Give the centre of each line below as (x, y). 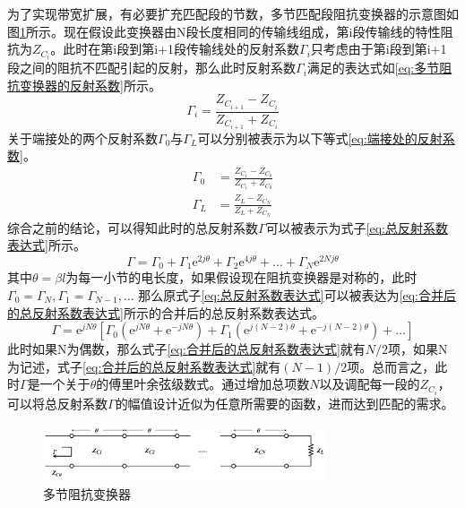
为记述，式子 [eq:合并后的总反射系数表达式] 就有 (144, 366)
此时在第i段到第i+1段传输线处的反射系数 (181, 49)
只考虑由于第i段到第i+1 (379, 49)
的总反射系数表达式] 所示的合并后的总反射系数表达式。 (166, 312)
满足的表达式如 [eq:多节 (373, 68)
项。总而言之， (391, 366)
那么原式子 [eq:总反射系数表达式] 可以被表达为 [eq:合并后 (297, 295)
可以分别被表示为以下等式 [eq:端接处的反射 (320, 138)
